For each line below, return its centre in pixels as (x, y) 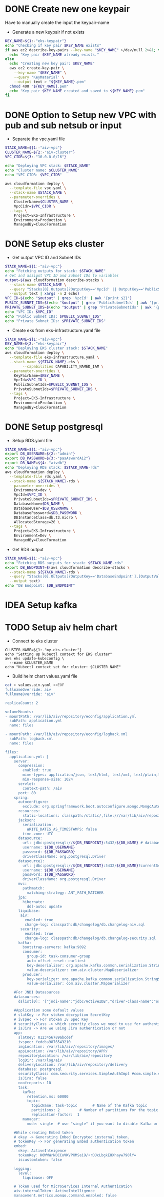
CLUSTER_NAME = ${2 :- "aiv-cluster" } (40, 152)
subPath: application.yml (36, 721)
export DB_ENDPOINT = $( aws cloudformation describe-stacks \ (68, 567)
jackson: (27, 820)
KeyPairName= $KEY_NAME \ (39, 375)
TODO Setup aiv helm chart (61, 628)
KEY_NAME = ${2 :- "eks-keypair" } (36, 344)
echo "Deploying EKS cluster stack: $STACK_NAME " (57, 348)
